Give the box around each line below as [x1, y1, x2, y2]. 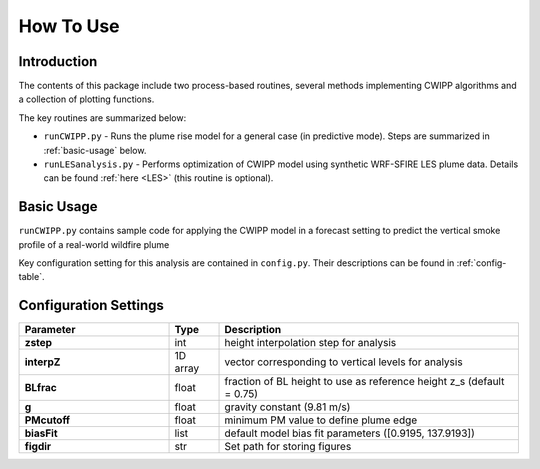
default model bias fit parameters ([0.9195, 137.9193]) [224, 426, 475, 440]
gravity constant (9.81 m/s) [224, 400, 351, 414]
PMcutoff [24, 413, 70, 427]
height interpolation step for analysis [224, 336, 397, 350]
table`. [18, 271, 45, 283]
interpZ [24, 355, 61, 369]
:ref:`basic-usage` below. [43, 144, 147, 156]
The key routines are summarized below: [18, 111, 187, 124]
